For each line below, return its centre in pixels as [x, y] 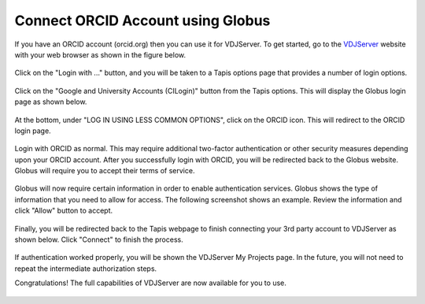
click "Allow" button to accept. [64, 211]
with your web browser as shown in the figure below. [100, 54]
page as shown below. [51, 102]
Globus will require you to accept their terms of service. [105, 171]
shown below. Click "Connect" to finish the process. [99, 239]
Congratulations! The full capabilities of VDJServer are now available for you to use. [150, 283]
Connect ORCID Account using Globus [142, 20]
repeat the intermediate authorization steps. [86, 269]
